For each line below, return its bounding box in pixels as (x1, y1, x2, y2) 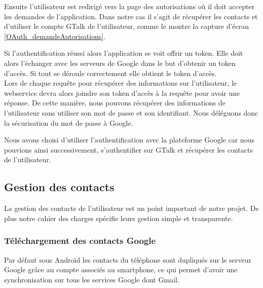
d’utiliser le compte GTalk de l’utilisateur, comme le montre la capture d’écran (4, 21, 249, 31)
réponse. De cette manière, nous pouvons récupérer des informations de (4, 97, 226, 108)
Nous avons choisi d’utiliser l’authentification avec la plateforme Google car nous (4, 134, 255, 145)
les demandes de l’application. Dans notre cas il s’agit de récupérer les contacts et (4, 11, 258, 21)
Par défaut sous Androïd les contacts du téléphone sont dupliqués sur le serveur (4, 254, 251, 265)
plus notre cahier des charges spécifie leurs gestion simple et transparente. (4, 212, 233, 223)
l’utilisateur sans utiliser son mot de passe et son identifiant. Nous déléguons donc (4, 107, 258, 118)
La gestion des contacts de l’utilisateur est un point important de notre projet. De (4, 203, 259, 213)
